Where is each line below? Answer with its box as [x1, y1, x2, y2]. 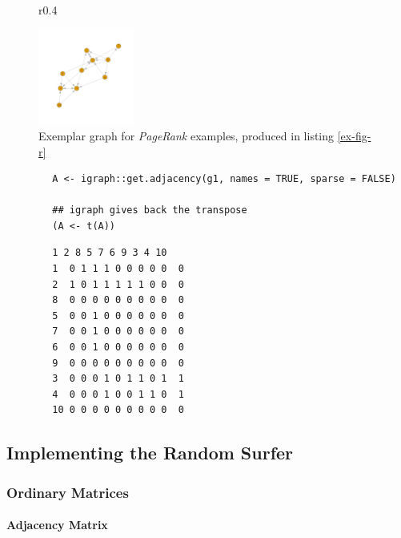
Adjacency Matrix [6, 516, 108, 533]
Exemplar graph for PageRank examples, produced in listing [38, 127, 335, 144]
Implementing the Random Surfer [6, 440, 294, 465]
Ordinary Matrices [6, 482, 129, 502]
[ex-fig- [337, 127, 371, 144]
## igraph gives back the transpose [52, 204, 247, 216]
